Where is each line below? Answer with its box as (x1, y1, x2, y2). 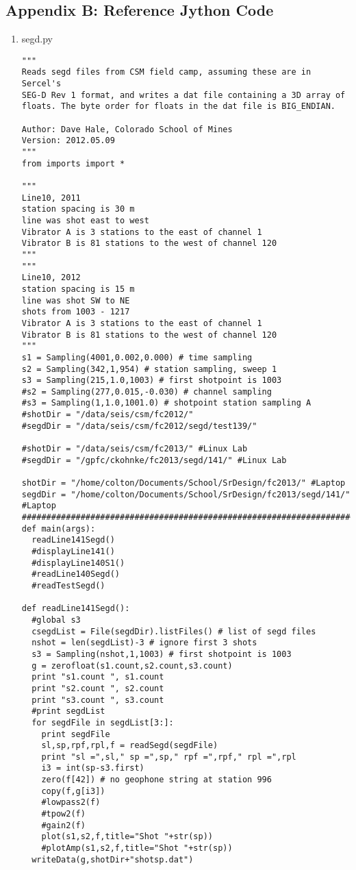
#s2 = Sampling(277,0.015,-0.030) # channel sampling (21, 386, 272, 397)
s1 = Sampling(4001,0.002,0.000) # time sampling (21, 352, 253, 362)
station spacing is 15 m (21, 284, 135, 294)
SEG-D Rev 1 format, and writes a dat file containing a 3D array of (21, 90, 346, 100)
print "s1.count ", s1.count (31, 672, 164, 682)
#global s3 (31, 614, 81, 625)
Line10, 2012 (21, 273, 81, 283)
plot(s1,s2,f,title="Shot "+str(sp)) (41, 832, 213, 842)
